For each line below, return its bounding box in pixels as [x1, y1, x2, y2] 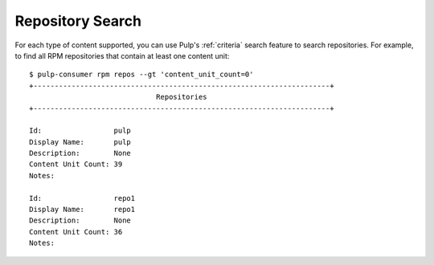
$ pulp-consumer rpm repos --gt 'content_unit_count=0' [29, 70, 254, 79]
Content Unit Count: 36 [29, 227, 123, 236]
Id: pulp [29, 126, 132, 136]
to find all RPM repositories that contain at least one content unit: [14, 51, 230, 60]
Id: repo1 [29, 194, 136, 202]
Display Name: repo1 [29, 205, 136, 214]
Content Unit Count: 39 [29, 160, 123, 169]
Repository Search [14, 12, 142, 30]
